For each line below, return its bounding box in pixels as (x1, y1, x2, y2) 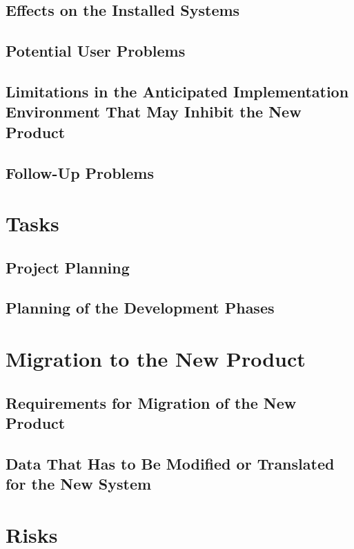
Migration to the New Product (6, 345, 306, 373)
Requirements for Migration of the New (6, 392, 297, 413)
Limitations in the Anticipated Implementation (6, 80, 349, 102)
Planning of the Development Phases (6, 297, 275, 318)
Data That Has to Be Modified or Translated (6, 452, 335, 474)
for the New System (6, 473, 152, 494)
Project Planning (6, 256, 130, 278)
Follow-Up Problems (6, 162, 154, 183)
